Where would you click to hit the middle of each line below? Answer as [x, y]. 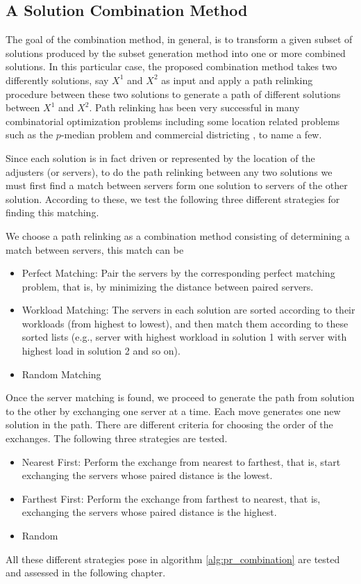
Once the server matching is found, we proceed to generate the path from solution [180, 397]
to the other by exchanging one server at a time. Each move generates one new [173, 411]
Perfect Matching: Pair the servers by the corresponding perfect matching [178, 273]
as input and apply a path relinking [237, 80]
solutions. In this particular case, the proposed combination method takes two [171, 66]
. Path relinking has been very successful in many [194, 107]
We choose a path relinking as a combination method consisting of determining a [178, 235]
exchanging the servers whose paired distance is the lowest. [147, 475]
